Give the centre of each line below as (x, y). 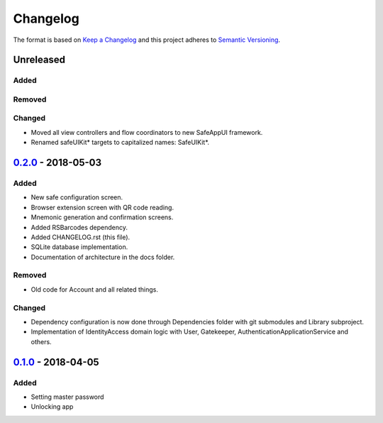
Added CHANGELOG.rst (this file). (81, 237)
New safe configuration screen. (77, 197)
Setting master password (67, 397)
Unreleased (39, 60)
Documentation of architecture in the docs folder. (103, 257)
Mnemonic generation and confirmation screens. (102, 217)
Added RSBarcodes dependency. (79, 227)
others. (41, 341)
